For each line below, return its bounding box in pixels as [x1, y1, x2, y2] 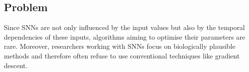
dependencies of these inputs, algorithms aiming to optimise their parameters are [4, 31, 246, 42]
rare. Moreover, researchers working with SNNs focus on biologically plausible [4, 41, 235, 51]
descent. [4, 60, 28, 70]
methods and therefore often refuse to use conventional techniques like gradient [4, 50, 240, 60]
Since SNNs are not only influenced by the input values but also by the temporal [4, 22, 245, 32]
